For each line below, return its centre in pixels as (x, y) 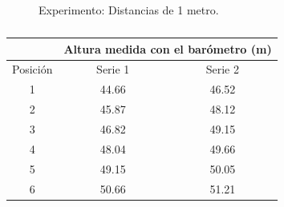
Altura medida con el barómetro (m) (168, 48)
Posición (32, 69)
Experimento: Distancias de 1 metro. (129, 10)
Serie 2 (222, 69)
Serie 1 (113, 69)
